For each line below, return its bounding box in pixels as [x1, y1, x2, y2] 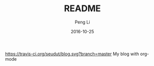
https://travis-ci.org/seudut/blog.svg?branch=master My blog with [5, 51, 139, 57]
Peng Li [75, 19, 90, 25]
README [64, 3, 101, 14]
